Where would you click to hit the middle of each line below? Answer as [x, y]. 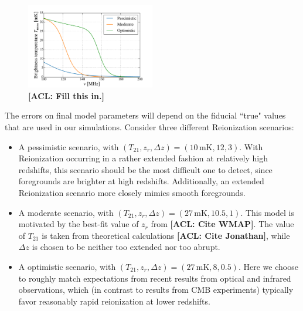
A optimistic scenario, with [67, 266]
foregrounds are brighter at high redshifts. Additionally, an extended [141, 181]
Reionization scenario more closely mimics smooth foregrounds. [132, 192]
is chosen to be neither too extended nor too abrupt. [126, 247]
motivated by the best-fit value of [79, 224]
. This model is [267, 212]
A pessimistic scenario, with [69, 146]
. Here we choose [268, 266]
